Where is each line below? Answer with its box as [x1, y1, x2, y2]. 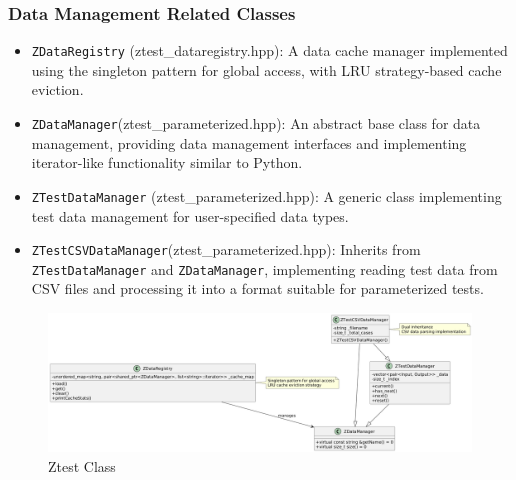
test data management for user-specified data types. [31, 205, 349, 226]
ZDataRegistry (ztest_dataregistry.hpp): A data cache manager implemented [31, 40, 508, 61]
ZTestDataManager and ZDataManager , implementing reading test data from [31, 258, 498, 279]
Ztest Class [48, 455, 116, 476]
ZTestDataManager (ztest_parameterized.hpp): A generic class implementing [31, 185, 502, 206]
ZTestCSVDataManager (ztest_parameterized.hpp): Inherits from [31, 239, 421, 260]
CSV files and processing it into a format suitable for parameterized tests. [31, 278, 484, 299]
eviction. [31, 79, 84, 100]
